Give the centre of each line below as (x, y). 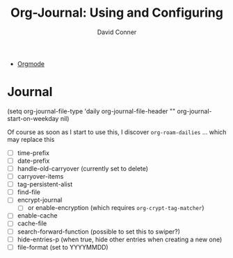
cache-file (32, 223)
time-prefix (33, 153)
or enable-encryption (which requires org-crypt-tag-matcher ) (116, 208)
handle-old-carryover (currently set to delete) (82, 169)
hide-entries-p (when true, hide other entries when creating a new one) (120, 239)
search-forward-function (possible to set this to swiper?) (99, 232)
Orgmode (31, 63)
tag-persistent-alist (45, 184)
